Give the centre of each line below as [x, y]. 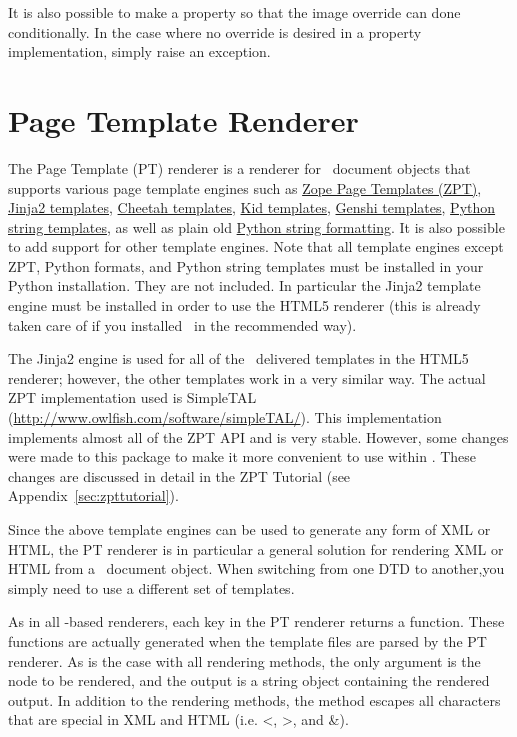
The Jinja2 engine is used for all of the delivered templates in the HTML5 [238, 358]
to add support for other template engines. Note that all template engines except [256, 246]
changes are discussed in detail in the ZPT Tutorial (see [179, 475]
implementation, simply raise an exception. [139, 51]
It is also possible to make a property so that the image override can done [234, 12]
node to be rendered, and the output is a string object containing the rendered [249, 680]
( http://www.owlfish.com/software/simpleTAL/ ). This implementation [225, 417]
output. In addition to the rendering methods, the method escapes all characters [254, 699]
